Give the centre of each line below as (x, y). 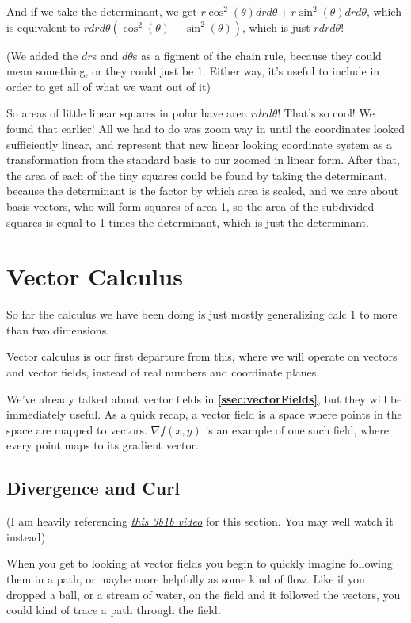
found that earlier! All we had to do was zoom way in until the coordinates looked (206, 128)
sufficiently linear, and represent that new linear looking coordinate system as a (200, 144)
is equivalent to (44, 27)
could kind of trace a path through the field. (114, 610)
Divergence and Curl (93, 488)
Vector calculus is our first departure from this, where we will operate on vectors (202, 356)
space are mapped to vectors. (77, 429)
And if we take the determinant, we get (102, 11)
